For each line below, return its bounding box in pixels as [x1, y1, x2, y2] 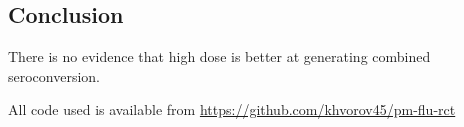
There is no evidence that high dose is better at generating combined [8, 46, 431, 67]
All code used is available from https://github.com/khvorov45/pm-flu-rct [8, 99, 456, 120]
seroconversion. [8, 65, 101, 86]
